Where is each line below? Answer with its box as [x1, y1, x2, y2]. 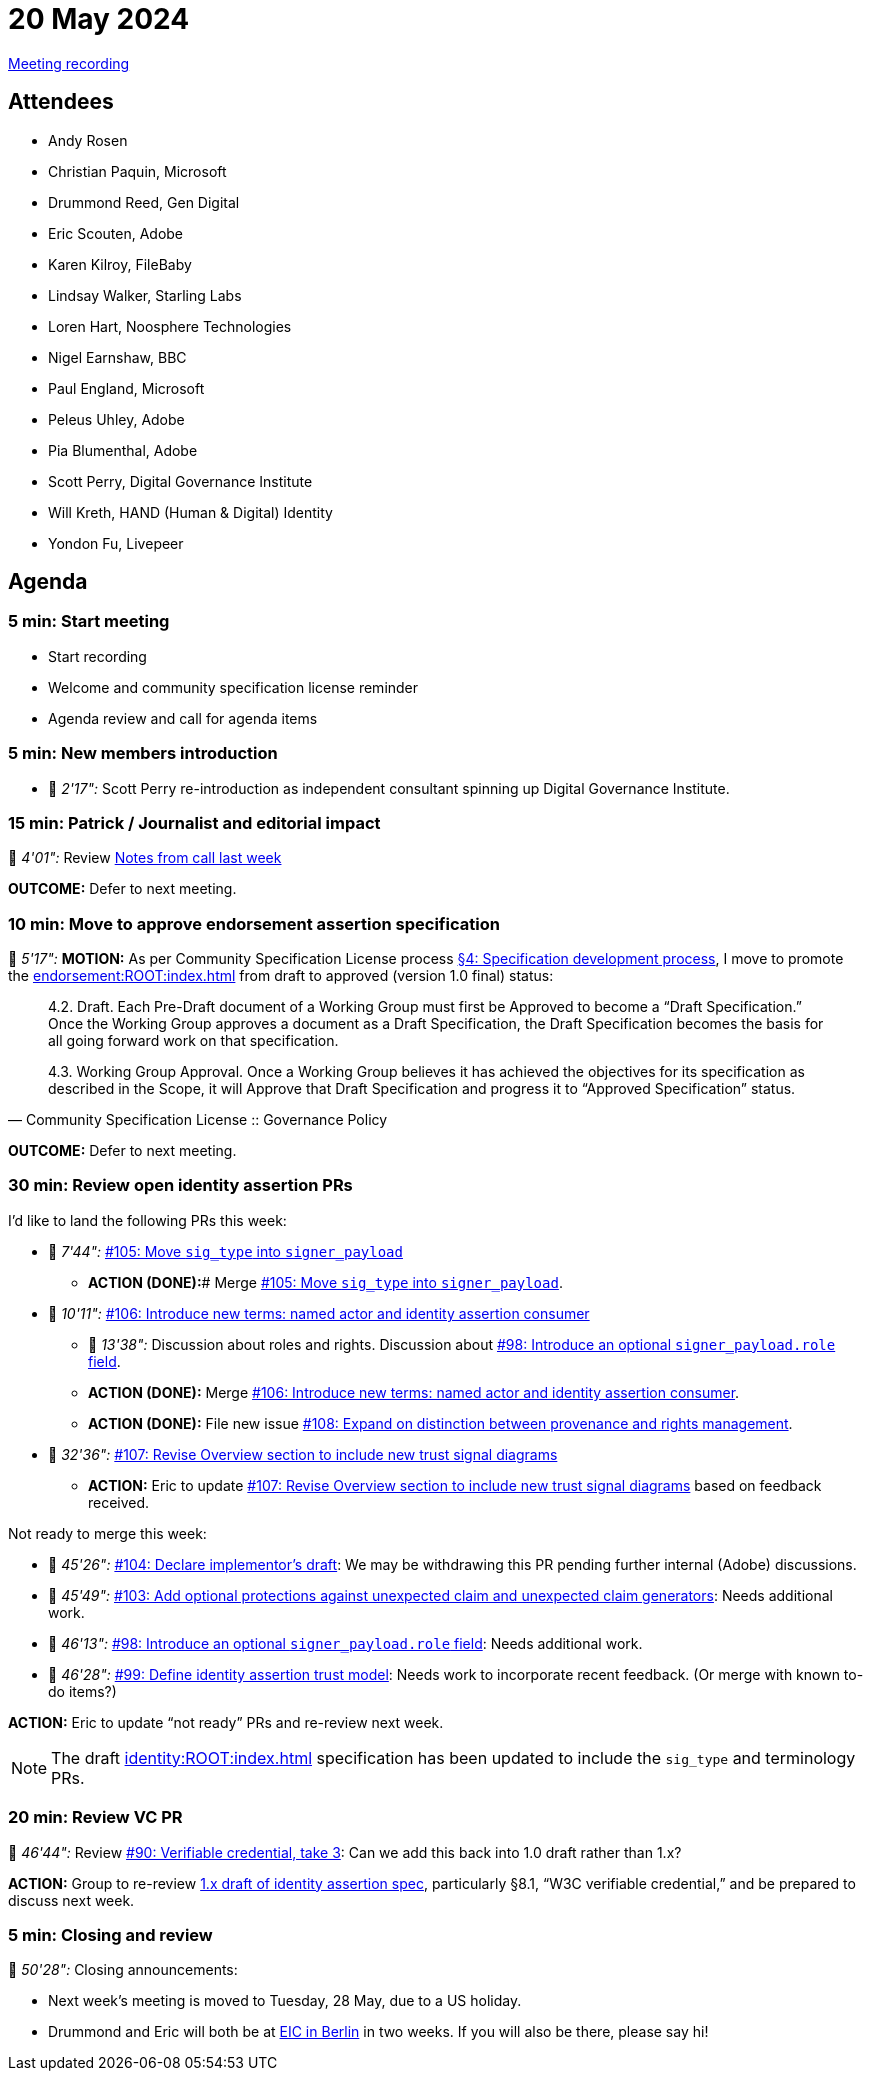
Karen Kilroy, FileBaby [48, 255, 192, 273]
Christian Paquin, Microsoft [48, 162, 227, 180]
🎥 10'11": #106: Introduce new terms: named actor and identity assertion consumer [48, 1304, 590, 1322]
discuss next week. [8, 1891, 135, 1909]
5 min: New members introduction [8, 743, 278, 764]
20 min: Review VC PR [8, 1807, 183, 1828]
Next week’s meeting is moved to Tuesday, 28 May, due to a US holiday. [48, 1992, 522, 2010]
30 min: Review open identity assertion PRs [8, 1175, 353, 1196]
